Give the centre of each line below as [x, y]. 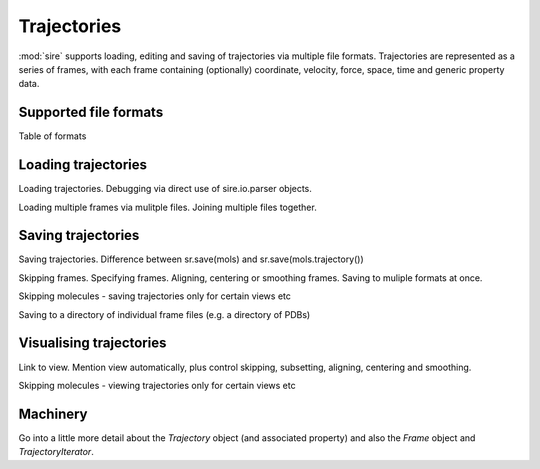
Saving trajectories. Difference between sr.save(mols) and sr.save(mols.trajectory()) [191, 259]
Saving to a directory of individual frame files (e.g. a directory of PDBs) [164, 314]
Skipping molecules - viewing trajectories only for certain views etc [157, 385]
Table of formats [52, 136]
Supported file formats [91, 112]
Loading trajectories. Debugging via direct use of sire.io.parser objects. [165, 189]
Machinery [53, 413]
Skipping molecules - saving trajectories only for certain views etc [155, 296]
